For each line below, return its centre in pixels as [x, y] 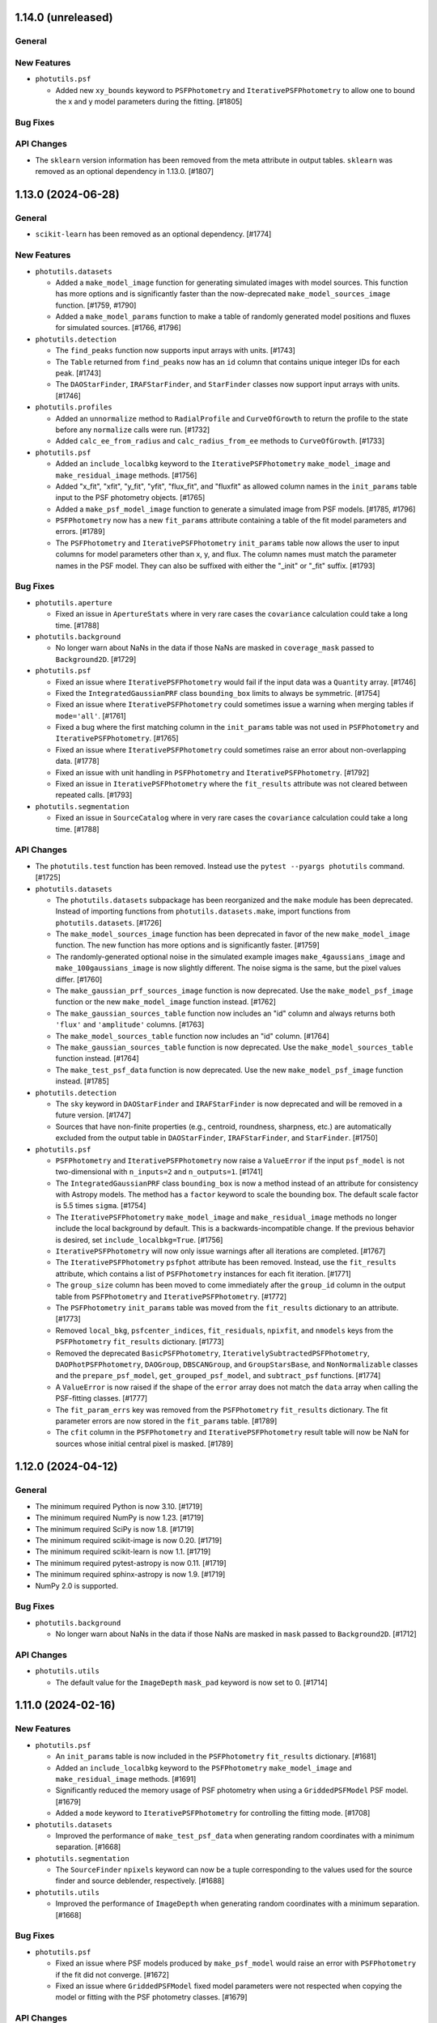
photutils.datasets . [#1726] [108, 922]
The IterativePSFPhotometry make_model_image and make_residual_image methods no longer [226, 1217]
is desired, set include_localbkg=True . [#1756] [139, 1240]
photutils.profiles [74, 407]
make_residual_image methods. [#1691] [126, 1779]
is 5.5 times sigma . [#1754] [101, 1206]
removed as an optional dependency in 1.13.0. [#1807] [125, 172]
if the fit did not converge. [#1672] [112, 1974]
